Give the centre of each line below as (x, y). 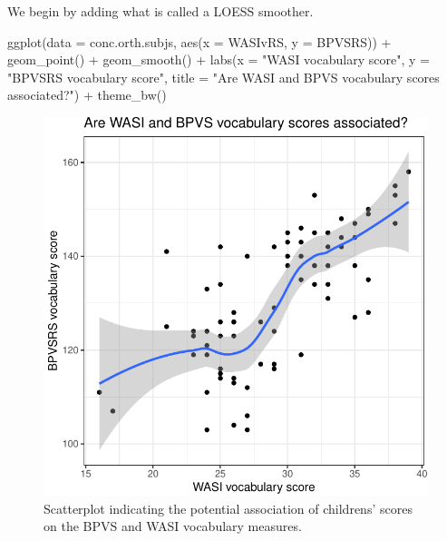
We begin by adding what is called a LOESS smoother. (160, 11)
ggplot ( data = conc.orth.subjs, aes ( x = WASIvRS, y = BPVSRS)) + (199, 41)
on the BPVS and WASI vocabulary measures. (173, 526)
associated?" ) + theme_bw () (87, 95)
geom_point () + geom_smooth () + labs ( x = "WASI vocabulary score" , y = (219, 59)
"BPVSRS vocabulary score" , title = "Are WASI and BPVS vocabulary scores (223, 77)
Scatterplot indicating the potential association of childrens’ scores (228, 508)
